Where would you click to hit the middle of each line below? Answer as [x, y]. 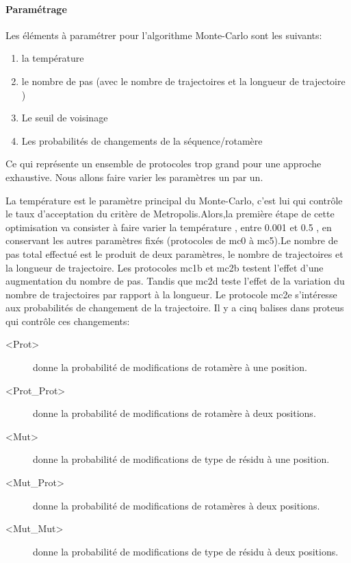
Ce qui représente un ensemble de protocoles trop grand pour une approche [164, 164]
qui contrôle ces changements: [68, 321]
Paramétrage [36, 9]
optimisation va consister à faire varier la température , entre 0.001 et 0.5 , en [169, 227]
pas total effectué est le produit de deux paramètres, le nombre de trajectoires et [174, 253]
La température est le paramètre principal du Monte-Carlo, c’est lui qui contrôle [174, 200]
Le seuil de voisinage [65, 118]
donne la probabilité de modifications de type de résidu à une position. [181, 459]
